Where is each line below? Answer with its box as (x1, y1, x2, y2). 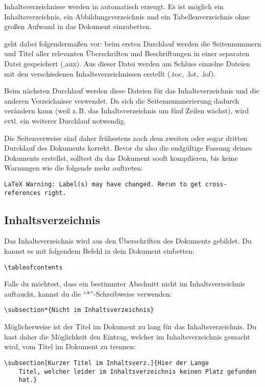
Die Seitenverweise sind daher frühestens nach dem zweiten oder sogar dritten (4, 132, 248, 143)
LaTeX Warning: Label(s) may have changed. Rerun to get (4, 180, 202, 188)
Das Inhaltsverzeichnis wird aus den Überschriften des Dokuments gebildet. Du (4, 235, 252, 246)
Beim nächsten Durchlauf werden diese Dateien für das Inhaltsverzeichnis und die (4, 85, 259, 96)
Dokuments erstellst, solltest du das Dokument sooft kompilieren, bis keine (4, 152, 238, 163)
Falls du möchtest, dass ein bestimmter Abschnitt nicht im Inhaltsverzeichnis (4, 278, 245, 289)
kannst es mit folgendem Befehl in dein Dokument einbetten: (4, 246, 195, 256)
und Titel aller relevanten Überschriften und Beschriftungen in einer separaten (4, 48, 250, 59)
